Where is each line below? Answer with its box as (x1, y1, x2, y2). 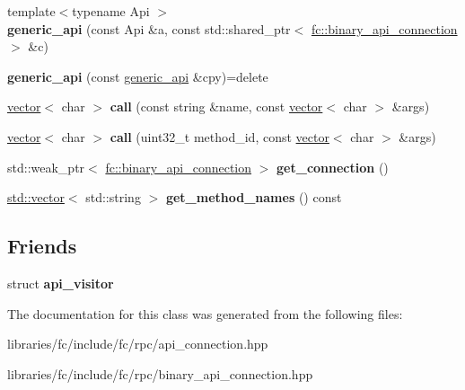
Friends (7, 232, 77, 260)
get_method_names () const (165, 188, 342, 207)
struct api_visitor (7, 273, 114, 292)
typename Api (72, 2, 150, 20)
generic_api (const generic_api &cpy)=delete (7, 66, 268, 85)
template (7, 2, 56, 20)
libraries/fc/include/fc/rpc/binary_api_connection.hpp (7, 364, 313, 383)
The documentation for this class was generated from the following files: (7, 304, 403, 323)
